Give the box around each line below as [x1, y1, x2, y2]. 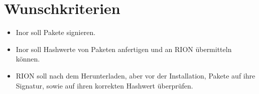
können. [16, 53, 40, 64]
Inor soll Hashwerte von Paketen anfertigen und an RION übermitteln [16, 43, 232, 54]
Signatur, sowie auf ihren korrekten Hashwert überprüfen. [16, 80, 193, 90]
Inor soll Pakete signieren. [16, 27, 96, 37]
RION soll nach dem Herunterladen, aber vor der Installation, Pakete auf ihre [16, 70, 255, 80]
